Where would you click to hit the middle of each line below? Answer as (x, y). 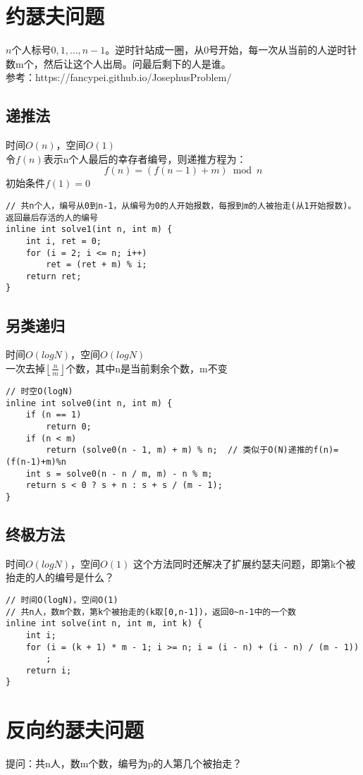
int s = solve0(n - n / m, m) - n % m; (119, 474)
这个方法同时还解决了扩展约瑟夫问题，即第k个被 (244, 563)
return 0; (69, 426)
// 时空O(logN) (39, 391)
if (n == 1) (54, 415)
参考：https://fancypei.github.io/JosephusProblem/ (119, 77)
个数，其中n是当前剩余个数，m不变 (147, 368)
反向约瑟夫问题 (75, 730)
